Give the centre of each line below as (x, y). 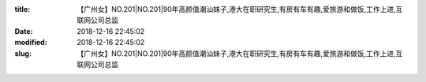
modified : (31, 43)
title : (22, 9)
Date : (24, 31)
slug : (23, 53)
